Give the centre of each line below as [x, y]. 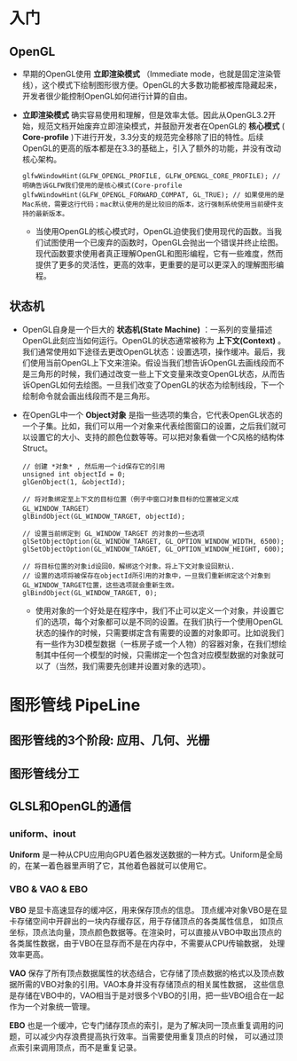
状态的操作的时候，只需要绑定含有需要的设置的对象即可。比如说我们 [160, 633]
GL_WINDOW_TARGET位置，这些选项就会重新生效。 [100, 585]
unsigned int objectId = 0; [74, 474]
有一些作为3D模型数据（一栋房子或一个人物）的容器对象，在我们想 [157, 643]
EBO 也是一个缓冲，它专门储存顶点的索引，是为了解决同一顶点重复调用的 [143, 1025]
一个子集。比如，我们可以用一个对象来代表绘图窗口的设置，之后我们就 [150, 426]
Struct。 [37, 448]
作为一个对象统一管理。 [52, 1006]
